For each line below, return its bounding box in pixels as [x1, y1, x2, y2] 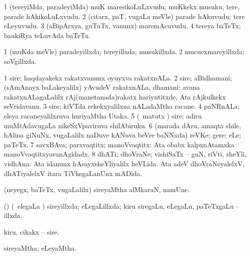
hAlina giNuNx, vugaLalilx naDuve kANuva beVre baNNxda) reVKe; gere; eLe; [4, 130, 241, 140]
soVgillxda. [4, 56, 36, 66]
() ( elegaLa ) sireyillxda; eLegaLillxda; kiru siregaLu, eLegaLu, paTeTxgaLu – [4, 200, 240, 211]
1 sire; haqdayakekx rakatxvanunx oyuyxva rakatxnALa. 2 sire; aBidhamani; [4, 72, 232, 82]
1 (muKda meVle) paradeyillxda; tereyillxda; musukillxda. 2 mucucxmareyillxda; [4, 46, 245, 57]
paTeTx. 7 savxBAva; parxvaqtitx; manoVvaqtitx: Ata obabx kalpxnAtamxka [4, 139, 234, 149]
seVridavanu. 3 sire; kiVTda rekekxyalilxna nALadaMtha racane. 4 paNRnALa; [4, 101, 240, 111]
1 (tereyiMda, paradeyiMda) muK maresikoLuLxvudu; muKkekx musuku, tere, [4, 1, 240, 11]
